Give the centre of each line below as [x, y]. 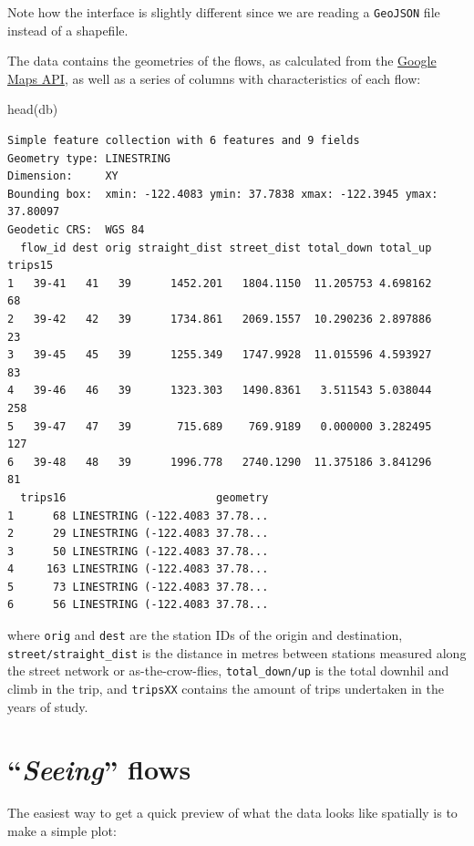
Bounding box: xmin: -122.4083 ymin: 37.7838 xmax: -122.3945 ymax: [223, 194]
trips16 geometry [144, 497]
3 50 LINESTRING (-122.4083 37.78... [138, 551]
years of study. [48, 706]
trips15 [31, 266]
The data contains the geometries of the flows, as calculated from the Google [222, 61]
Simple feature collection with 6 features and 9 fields [184, 141]
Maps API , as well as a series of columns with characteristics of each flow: [214, 78]
